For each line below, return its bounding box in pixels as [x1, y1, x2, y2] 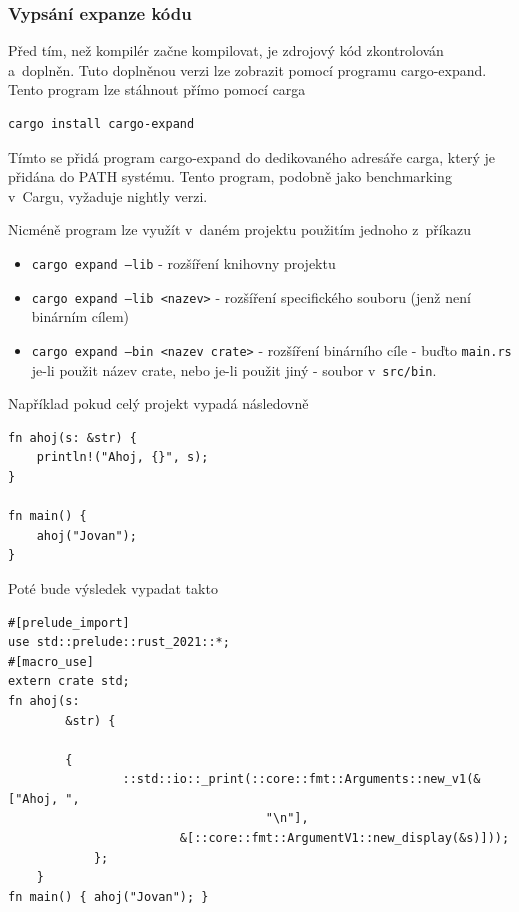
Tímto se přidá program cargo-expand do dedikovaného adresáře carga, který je [8, 146, 495, 167]
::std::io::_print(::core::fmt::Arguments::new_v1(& [122, 772, 481, 787]
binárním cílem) [31, 306, 130, 327]
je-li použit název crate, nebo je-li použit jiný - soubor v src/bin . [31, 359, 437, 380]
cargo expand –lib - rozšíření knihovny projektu [31, 252, 336, 273]
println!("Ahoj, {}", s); [36, 450, 209, 465]
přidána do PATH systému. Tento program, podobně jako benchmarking [8, 166, 452, 187]
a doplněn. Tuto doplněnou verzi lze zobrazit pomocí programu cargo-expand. [8, 59, 487, 80]
